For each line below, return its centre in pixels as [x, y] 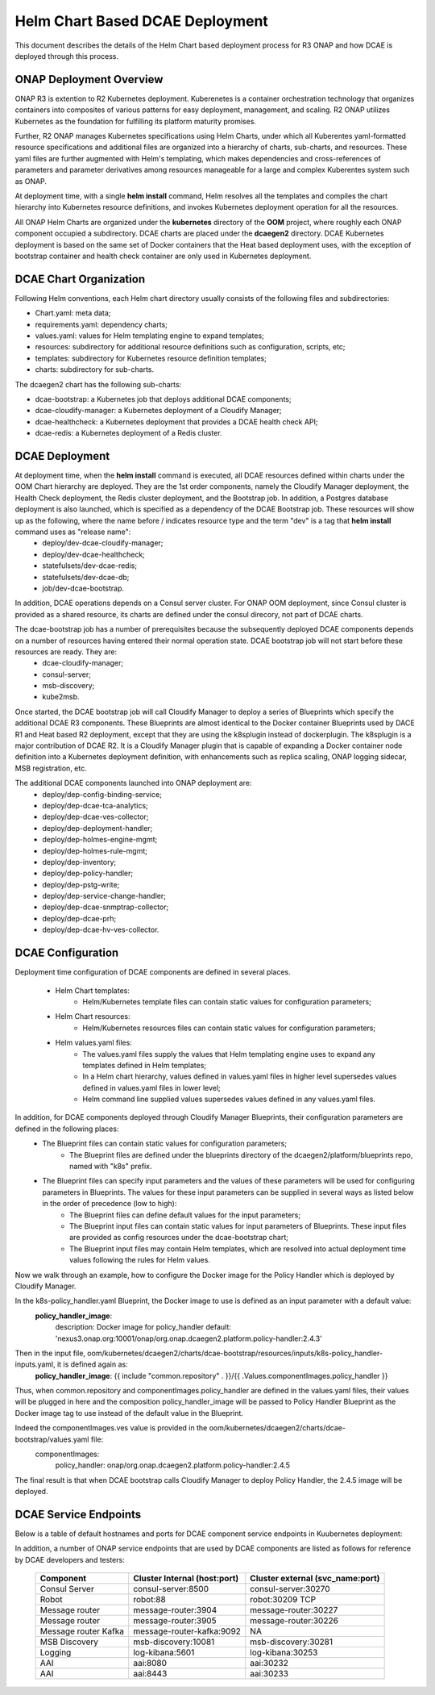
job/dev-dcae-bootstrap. [83, 588]
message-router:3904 [175, 1610]
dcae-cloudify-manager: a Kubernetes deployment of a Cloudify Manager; [158, 411]
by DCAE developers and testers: [70, 1559]
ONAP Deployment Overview [89, 79]
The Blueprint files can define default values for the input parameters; [185, 1215]
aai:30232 [269, 1664]
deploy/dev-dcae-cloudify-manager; [103, 543]
